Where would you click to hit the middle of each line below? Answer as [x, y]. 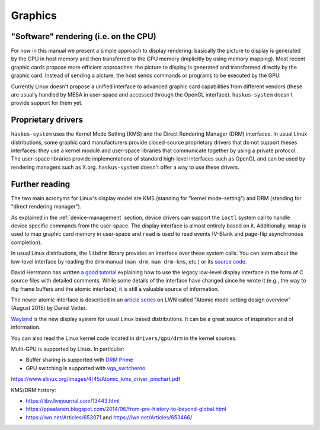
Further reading [41, 184]
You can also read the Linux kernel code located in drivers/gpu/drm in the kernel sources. [124, 338]
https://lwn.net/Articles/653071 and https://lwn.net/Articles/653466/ [109, 417]
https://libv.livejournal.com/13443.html [73, 400]
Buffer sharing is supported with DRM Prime [79, 360]
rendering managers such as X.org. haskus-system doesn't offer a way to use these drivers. [125, 167]
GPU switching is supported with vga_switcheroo [86, 368]
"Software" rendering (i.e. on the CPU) [84, 36]
